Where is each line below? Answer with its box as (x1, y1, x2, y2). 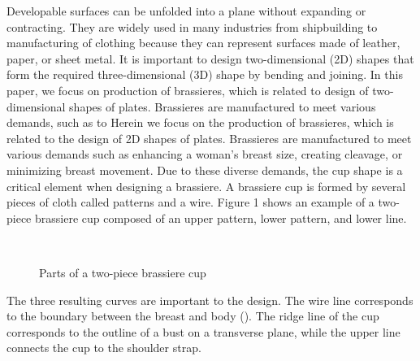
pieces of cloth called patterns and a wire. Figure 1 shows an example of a (6, 194, 375, 211)
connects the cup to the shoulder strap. (6, 339, 201, 356)
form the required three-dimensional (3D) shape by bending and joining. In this (6, 66, 403, 83)
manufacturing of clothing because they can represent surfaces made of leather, (6, 34, 401, 51)
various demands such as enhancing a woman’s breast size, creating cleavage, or (6, 146, 403, 163)
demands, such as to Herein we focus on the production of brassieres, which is (6, 114, 394, 131)
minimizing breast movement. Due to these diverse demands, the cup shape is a (6, 161, 403, 178)
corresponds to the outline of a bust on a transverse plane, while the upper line (6, 323, 401, 340)
